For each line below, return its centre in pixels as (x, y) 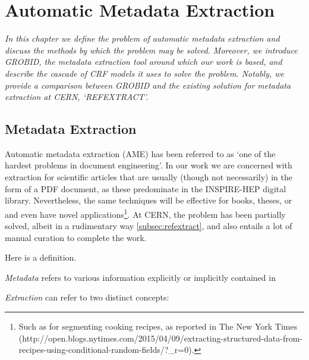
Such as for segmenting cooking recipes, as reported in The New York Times (158, 326)
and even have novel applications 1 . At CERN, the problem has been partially (145, 213)
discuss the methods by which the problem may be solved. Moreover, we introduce (151, 50)
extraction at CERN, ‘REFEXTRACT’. (77, 97)
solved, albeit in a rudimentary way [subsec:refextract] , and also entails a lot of (149, 226)
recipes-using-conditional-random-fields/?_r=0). (106, 350)
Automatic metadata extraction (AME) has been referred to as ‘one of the (140, 153)
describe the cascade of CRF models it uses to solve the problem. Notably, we (144, 73)
